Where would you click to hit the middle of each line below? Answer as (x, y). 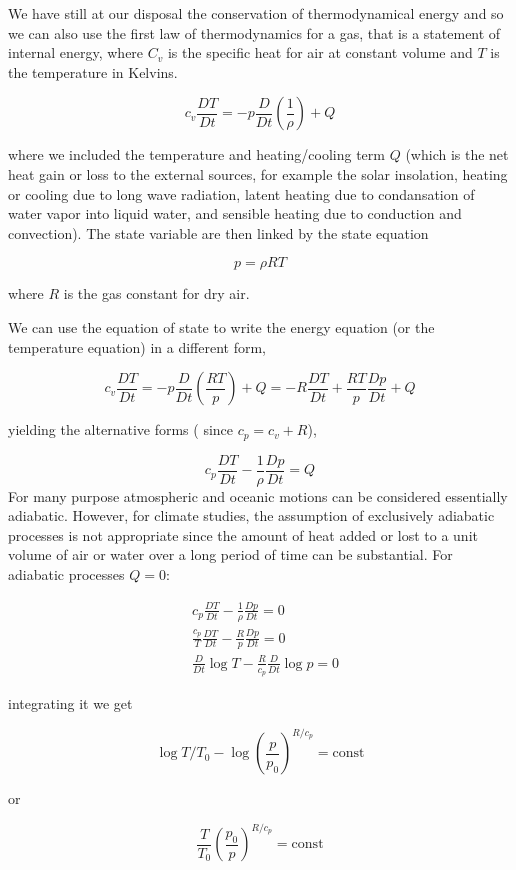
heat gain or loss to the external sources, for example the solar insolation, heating (258, 173)
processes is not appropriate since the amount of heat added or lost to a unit (243, 534)
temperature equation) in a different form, (137, 346)
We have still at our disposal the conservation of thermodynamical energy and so (256, 13)
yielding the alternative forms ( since (121, 429)
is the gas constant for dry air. (156, 293)
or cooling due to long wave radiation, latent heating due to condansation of (241, 193)
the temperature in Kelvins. (93, 71)
